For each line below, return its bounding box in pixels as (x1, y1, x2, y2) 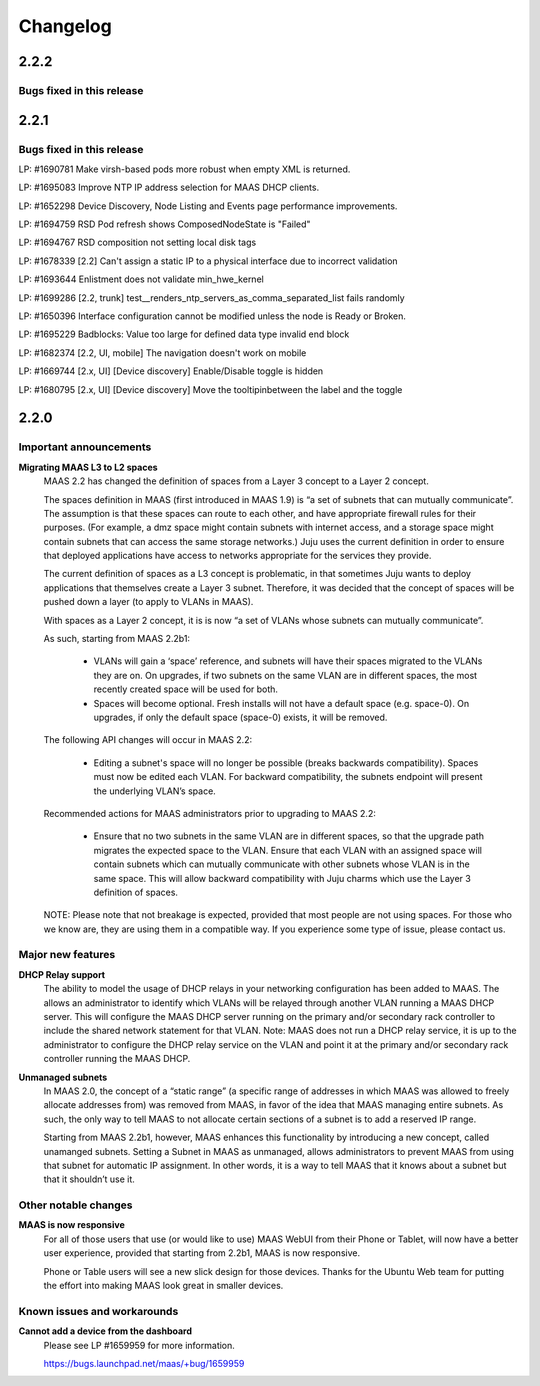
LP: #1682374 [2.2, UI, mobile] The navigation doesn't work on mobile (18, 346, 307, 359)
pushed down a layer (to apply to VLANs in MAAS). (43, 596, 254, 608)
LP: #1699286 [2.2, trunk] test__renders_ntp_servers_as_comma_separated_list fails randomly (18, 291, 405, 304)
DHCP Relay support (18, 968, 105, 980)
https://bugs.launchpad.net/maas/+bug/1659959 (43, 1357, 245, 1369)
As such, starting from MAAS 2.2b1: (43, 633, 190, 645)
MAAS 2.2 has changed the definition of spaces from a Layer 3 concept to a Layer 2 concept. (43, 475, 429, 487)
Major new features (18, 948, 116, 962)
